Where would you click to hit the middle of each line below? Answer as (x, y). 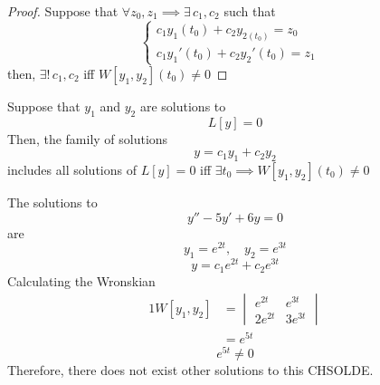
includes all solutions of (72, 169)
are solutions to (183, 106)
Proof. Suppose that (63, 11)
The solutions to (52, 202)
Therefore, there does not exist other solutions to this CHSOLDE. (190, 370)
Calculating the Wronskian (81, 280)
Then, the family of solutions (88, 138)
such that (250, 11)
